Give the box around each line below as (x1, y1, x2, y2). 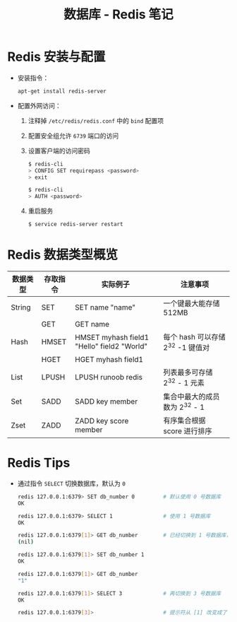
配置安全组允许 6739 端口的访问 (28, 131, 119, 140)
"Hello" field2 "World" (75, 341, 148, 351)
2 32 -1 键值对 (163, 341, 210, 353)
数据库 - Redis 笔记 (63, 6, 174, 23)
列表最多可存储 (163, 368, 213, 377)
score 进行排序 (163, 426, 213, 435)
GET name (75, 319, 110, 329)
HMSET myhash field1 (75, 333, 150, 343)
